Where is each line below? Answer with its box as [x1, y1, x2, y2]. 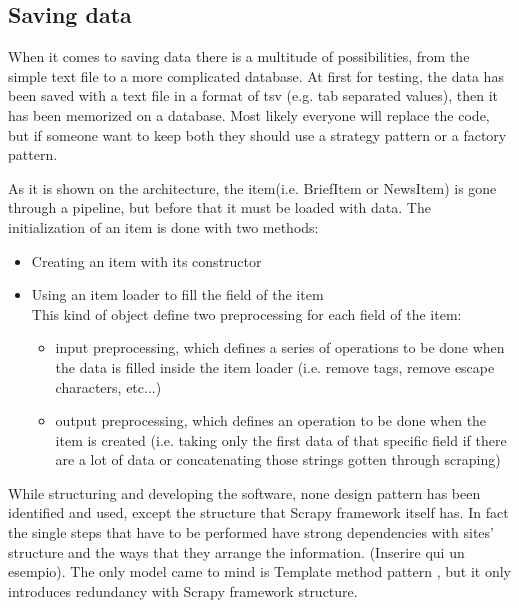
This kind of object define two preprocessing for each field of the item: [31, 303, 462, 324]
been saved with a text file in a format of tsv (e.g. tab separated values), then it [8, 85, 498, 106]
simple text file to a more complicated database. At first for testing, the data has [8, 65, 504, 86]
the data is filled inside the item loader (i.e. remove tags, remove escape [55, 356, 495, 377]
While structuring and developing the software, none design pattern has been [8, 482, 481, 503]
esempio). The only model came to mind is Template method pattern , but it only [8, 561, 512, 582]
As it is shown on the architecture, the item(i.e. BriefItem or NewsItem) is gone [8, 177, 497, 198]
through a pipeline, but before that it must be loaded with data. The [8, 197, 431, 218]
